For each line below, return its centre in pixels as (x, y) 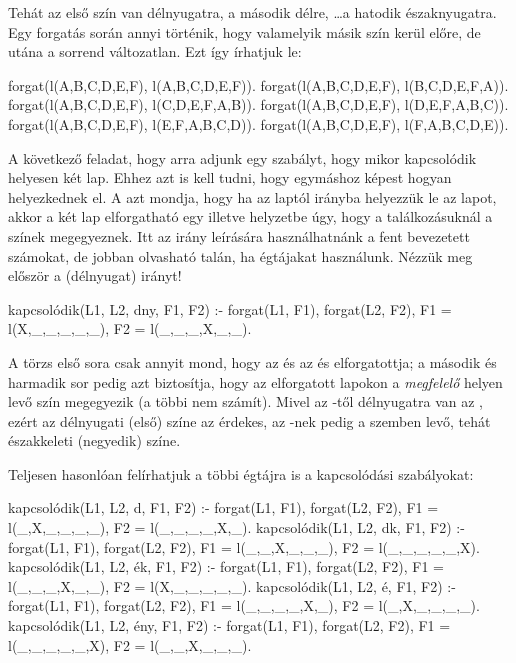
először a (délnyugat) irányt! (95, 275)
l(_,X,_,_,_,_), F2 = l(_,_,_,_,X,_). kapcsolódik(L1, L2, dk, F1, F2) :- (236, 527)
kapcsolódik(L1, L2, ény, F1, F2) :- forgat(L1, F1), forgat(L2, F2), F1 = (229, 625)
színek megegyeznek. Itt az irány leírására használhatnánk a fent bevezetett (239, 235)
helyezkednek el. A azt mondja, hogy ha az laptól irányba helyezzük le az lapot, (252, 196)
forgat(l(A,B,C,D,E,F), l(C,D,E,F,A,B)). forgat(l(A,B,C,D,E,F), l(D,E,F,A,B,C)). (258, 104)
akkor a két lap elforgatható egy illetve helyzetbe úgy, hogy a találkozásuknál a (250, 216)
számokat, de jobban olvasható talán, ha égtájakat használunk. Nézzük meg (240, 255)
